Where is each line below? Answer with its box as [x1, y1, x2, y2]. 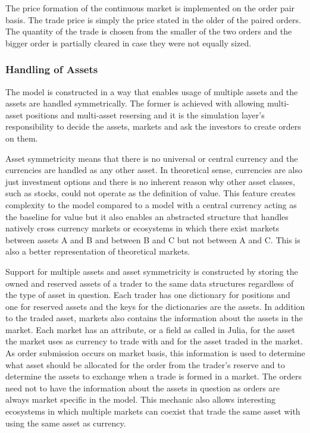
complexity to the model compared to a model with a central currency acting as [5, 198, 297, 211]
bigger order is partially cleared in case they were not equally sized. [5, 36, 252, 49]
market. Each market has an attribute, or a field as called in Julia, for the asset [5, 323, 295, 335]
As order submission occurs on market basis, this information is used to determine [5, 347, 305, 359]
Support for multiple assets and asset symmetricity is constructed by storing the [5, 265, 298, 277]
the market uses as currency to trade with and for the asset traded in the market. [5, 335, 303, 347]
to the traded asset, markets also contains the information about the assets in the [5, 312, 303, 324]
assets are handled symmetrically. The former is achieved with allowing [5, 97, 265, 109]
